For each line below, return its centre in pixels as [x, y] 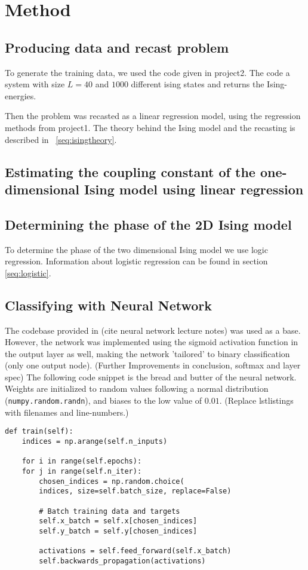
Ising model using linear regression [194, 189]
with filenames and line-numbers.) [67, 412]
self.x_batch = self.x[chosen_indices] [118, 521]
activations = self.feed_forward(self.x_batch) [135, 551]
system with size [35, 84]
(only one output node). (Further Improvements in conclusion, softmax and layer [153, 365]
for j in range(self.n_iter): [82, 471]
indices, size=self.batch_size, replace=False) [135, 491]
